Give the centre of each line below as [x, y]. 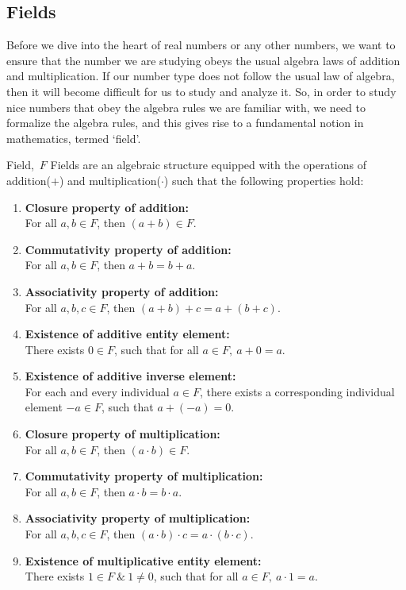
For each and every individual [97, 391]
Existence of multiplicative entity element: [143, 560]
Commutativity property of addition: [128, 249]
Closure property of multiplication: [123, 434]
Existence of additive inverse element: [130, 376]
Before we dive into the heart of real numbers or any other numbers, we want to [201, 45]
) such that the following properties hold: [264, 180]
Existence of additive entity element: [127, 334]
